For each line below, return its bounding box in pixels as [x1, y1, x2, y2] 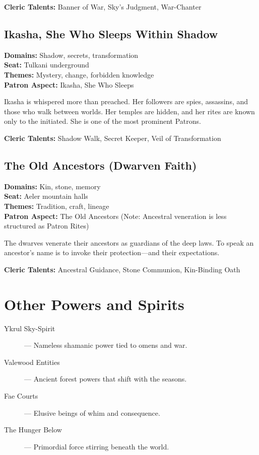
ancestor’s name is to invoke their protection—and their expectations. [4, 247, 220, 258]
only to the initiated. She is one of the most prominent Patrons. [4, 116, 201, 126]
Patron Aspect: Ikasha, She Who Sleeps [4, 79, 134, 90]
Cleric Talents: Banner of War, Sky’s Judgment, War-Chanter [4, 2, 202, 12]
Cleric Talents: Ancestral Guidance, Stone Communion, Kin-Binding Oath [4, 264, 240, 274]
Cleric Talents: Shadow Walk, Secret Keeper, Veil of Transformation [4, 132, 221, 143]
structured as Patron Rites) [4, 220, 89, 231]
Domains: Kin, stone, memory [4, 181, 101, 191]
